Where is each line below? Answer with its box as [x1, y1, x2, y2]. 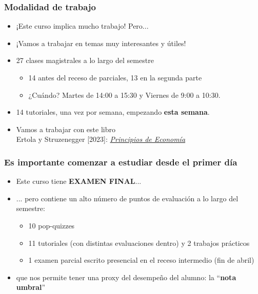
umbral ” [16, 282, 46, 292]
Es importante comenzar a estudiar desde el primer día [4, 155, 237, 168]
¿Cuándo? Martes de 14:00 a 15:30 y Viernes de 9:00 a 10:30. [28, 89, 221, 100]
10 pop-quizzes [28, 220, 75, 230]
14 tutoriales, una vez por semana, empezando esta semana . [16, 107, 210, 117]
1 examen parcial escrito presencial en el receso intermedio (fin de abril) [28, 255, 254, 265]
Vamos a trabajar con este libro [16, 123, 115, 134]
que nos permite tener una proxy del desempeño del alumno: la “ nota [16, 271, 236, 282]
